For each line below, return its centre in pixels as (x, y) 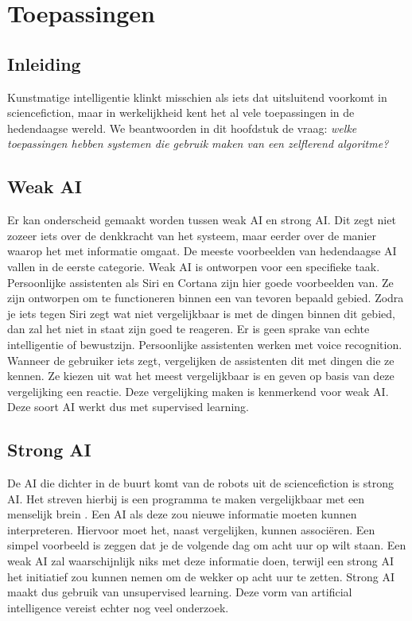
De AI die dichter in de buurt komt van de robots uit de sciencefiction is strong (200, 483)
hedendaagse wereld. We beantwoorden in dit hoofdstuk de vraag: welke (182, 128)
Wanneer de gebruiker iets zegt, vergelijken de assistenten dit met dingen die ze (201, 360)
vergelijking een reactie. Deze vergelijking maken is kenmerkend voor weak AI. (198, 391)
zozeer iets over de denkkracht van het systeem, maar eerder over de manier (192, 235)
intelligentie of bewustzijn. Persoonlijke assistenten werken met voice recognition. (205, 344)
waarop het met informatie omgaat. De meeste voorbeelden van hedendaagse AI (202, 251)
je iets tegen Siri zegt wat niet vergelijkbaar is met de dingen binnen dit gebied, (201, 313)
